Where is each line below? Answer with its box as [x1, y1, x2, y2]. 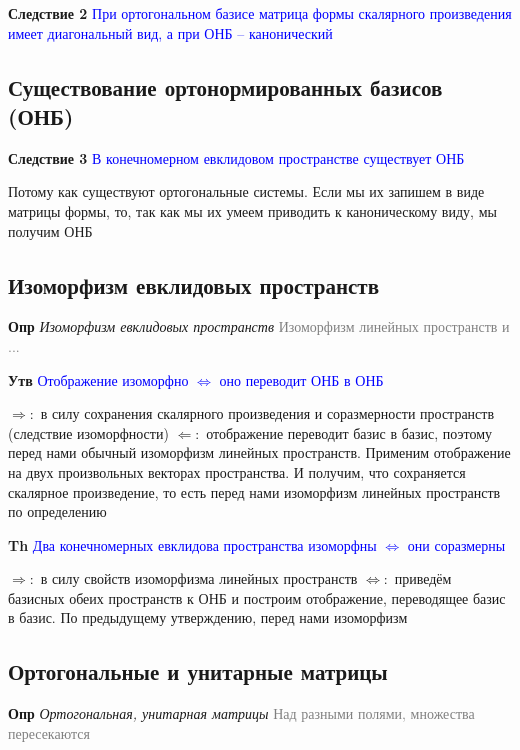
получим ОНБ [8, 220, 93, 241]
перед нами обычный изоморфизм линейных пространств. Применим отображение [8, 442, 511, 463]
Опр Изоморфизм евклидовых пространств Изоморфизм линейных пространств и [8, 316, 510, 337]
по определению [8, 501, 107, 522]
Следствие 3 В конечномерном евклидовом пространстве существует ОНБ [8, 147, 465, 168]
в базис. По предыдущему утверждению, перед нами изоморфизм [8, 607, 408, 628]
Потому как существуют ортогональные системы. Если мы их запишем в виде [8, 181, 485, 202]
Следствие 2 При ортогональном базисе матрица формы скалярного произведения [8, 3, 512, 23]
